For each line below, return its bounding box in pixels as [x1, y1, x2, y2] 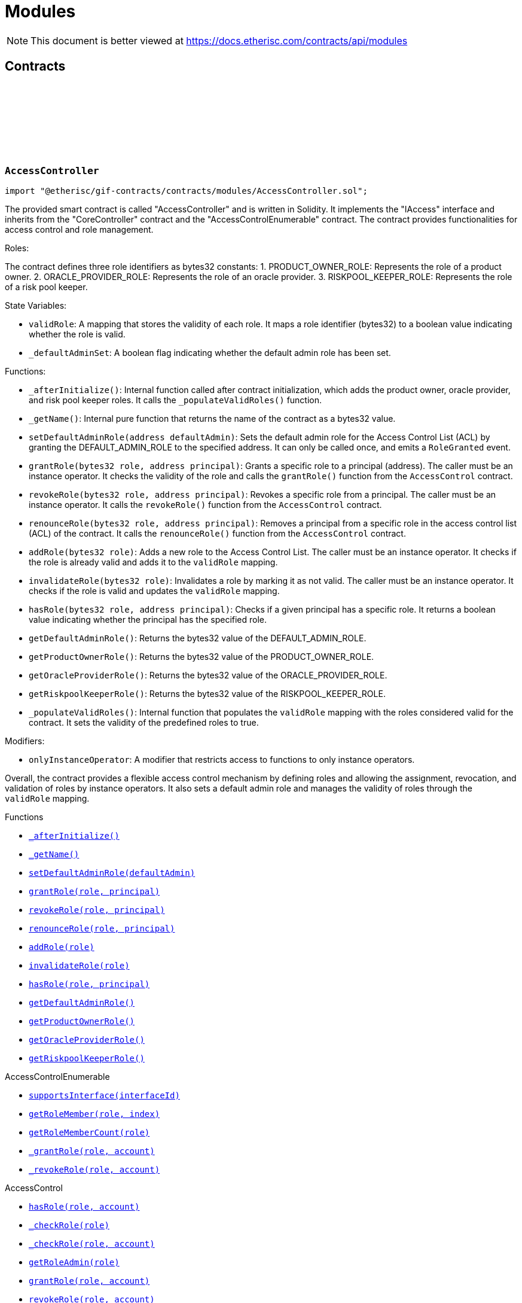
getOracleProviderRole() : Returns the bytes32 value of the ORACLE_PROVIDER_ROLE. [29, 669, 387, 680]
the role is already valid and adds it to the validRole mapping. [29, 556, 278, 567]
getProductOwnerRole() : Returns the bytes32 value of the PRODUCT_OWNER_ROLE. [29, 651, 374, 662]
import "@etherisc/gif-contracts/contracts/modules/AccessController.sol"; [5, 185, 368, 196]
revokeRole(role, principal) [29, 905, 165, 915]
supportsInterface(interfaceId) [29, 1090, 180, 1100]
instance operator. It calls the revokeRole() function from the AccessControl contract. [29, 499, 382, 510]
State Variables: [5, 300, 67, 310]
